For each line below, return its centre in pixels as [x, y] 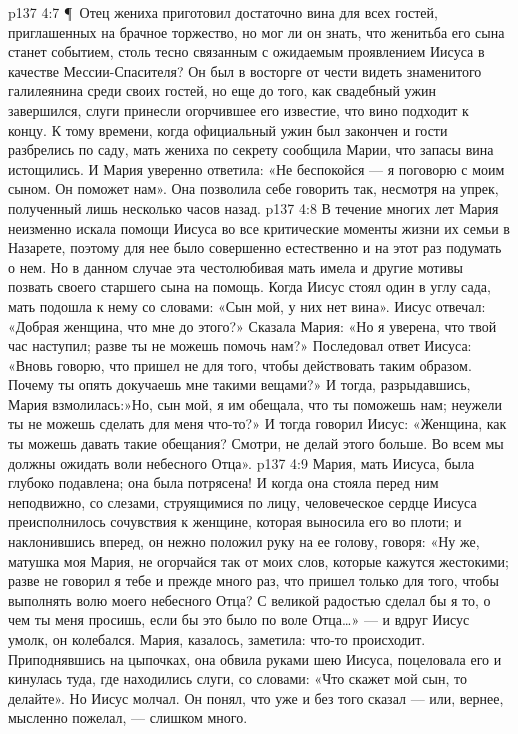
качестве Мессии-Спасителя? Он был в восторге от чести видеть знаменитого [245, 70]
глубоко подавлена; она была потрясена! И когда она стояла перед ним [223, 482]
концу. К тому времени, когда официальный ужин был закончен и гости [228, 129]
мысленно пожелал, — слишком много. [128, 717]
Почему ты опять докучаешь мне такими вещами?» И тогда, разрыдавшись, [239, 384]
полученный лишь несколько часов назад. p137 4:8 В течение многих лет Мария [253, 207]
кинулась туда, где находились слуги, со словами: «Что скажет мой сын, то [237, 678]
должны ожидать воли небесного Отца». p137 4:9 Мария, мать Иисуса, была [241, 462]
